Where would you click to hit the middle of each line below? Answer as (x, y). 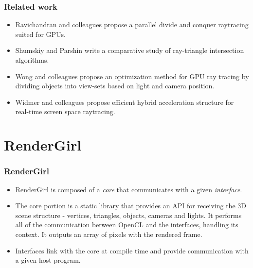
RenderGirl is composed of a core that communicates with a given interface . (129, 189)
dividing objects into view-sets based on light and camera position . (115, 86)
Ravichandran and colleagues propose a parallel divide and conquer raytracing (132, 25)
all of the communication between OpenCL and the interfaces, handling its (127, 225)
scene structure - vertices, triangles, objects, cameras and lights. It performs (128, 215)
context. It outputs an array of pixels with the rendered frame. (109, 234)
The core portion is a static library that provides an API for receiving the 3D (131, 206)
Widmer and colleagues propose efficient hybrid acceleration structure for (125, 102)
